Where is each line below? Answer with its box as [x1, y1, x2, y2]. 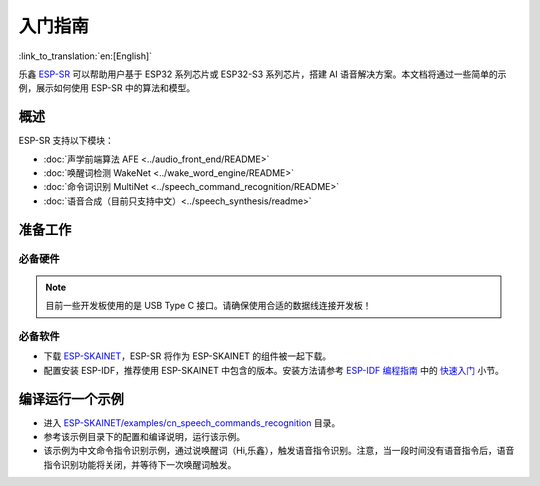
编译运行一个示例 [18, 390, 124, 407]
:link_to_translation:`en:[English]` [18, 50, 153, 62]
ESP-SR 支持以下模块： [18, 135, 115, 147]
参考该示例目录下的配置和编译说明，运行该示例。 [43, 430, 245, 442]
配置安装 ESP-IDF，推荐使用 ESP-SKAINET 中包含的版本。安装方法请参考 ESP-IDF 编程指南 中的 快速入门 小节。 [43, 364, 505, 376]
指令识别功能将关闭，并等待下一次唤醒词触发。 [43, 458, 237, 470]
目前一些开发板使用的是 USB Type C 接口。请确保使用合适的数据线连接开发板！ [45, 300, 372, 312]
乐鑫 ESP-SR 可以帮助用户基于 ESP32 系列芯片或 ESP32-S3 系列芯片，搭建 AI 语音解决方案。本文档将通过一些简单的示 [18, 68, 507, 80]
